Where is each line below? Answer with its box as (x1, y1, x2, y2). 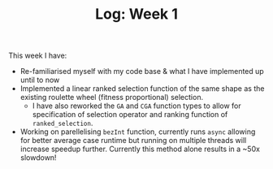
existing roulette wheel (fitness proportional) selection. (19, 93, 204, 102)
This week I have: (8, 50, 67, 61)
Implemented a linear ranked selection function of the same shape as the (19, 84, 265, 93)
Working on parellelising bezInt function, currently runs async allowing (19, 127, 256, 136)
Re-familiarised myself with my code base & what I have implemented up (19, 67, 264, 76)
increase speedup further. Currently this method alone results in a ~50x (19, 144, 260, 154)
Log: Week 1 (94, 5, 179, 24)
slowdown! (19, 153, 57, 162)
